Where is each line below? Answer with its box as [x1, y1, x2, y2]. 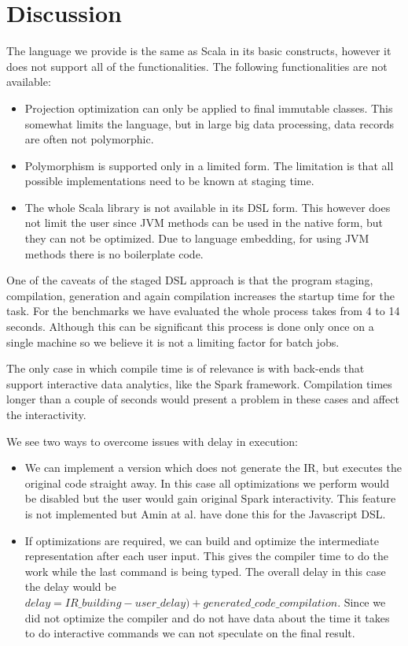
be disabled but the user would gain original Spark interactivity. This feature [24, 490, 396, 507]
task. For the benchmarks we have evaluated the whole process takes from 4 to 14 [6, 303, 400, 319]
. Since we [337, 593, 386, 610]
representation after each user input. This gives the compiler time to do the [24, 548, 388, 564]
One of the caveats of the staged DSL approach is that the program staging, [6, 272, 373, 288]
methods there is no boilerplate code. [24, 245, 204, 262]
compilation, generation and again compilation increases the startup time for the [6, 287, 395, 303]
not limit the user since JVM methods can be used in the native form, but [24, 214, 383, 231]
